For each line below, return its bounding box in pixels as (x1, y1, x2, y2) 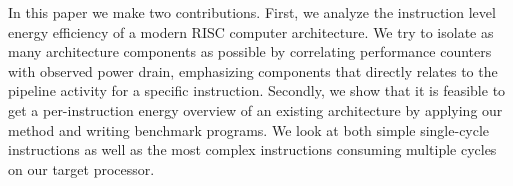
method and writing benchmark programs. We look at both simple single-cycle (8, 119, 490, 140)
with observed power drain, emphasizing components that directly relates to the (8, 60, 498, 81)
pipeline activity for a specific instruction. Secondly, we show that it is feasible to (8, 80, 506, 101)
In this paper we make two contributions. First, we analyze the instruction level (8, 2, 496, 22)
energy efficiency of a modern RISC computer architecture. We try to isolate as (8, 21, 494, 42)
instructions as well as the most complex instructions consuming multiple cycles (8, 139, 497, 160)
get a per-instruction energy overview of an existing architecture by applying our (8, 99, 503, 120)
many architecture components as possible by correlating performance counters (8, 41, 492, 62)
